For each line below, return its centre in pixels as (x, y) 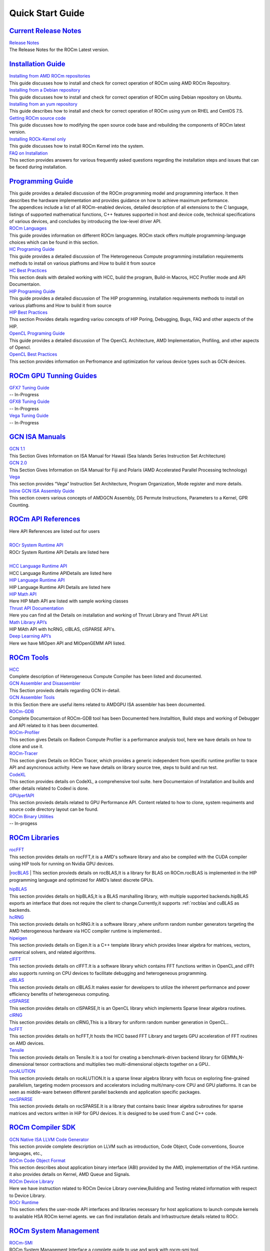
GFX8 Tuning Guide (29, 402)
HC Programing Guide (32, 249)
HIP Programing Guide (32, 291)
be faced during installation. (38, 167)
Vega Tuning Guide (29, 416)
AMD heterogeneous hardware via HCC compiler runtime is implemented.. (86, 931)
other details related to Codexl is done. (49, 789)
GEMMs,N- (233, 1057)
